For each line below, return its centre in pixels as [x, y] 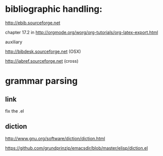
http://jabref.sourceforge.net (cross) [42, 61]
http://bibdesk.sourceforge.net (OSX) [43, 51]
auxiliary [14, 42]
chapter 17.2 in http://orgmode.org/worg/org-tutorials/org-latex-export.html [81, 32]
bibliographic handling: [54, 9]
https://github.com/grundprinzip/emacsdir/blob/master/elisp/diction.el [77, 148]
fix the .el [15, 111]
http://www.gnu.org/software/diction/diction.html [55, 138]
